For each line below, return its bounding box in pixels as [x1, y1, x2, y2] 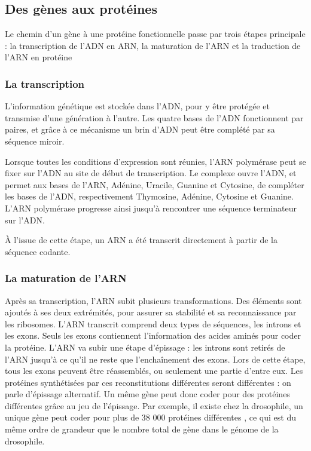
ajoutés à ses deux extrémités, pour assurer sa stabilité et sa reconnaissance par [5, 306, 297, 318]
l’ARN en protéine [5, 51, 72, 63]
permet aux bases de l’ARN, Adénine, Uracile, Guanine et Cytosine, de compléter [5, 178, 304, 191]
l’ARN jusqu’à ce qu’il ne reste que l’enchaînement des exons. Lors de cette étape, [5, 352, 306, 365]
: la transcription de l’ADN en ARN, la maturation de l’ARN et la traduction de [5, 39, 301, 51]
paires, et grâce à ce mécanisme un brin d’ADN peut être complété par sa [5, 123, 275, 136]
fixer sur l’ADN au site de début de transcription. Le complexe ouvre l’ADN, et [5, 167, 297, 179]
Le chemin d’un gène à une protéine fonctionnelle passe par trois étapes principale [5, 27, 306, 40]
